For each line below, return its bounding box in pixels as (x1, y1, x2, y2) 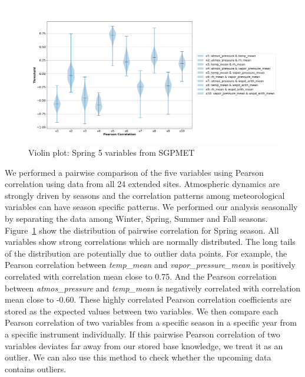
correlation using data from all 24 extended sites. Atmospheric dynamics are (5, 178, 280, 190)
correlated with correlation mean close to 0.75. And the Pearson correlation (5, 270, 277, 282)
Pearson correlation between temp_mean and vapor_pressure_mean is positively (5, 258, 296, 271)
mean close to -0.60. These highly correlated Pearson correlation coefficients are (5, 293, 291, 306)
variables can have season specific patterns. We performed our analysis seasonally (5, 201, 298, 213)
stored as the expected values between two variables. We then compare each (5, 304, 279, 317)
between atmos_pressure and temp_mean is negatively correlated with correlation (5, 281, 301, 294)
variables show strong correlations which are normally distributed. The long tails (5, 235, 296, 248)
